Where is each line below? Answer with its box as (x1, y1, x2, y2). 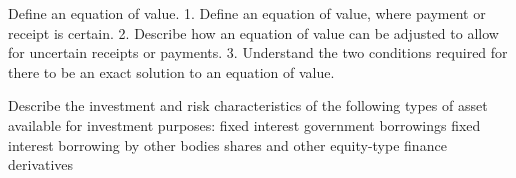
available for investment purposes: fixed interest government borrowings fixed (8, 114, 481, 135)
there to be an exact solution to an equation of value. (8, 61, 335, 82)
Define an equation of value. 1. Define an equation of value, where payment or (8, 3, 486, 23)
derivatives (8, 154, 74, 175)
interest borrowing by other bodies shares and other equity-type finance (8, 134, 447, 155)
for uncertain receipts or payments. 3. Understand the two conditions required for (8, 42, 508, 63)
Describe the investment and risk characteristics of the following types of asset (8, 95, 488, 116)
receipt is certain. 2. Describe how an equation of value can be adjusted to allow (8, 22, 499, 43)
